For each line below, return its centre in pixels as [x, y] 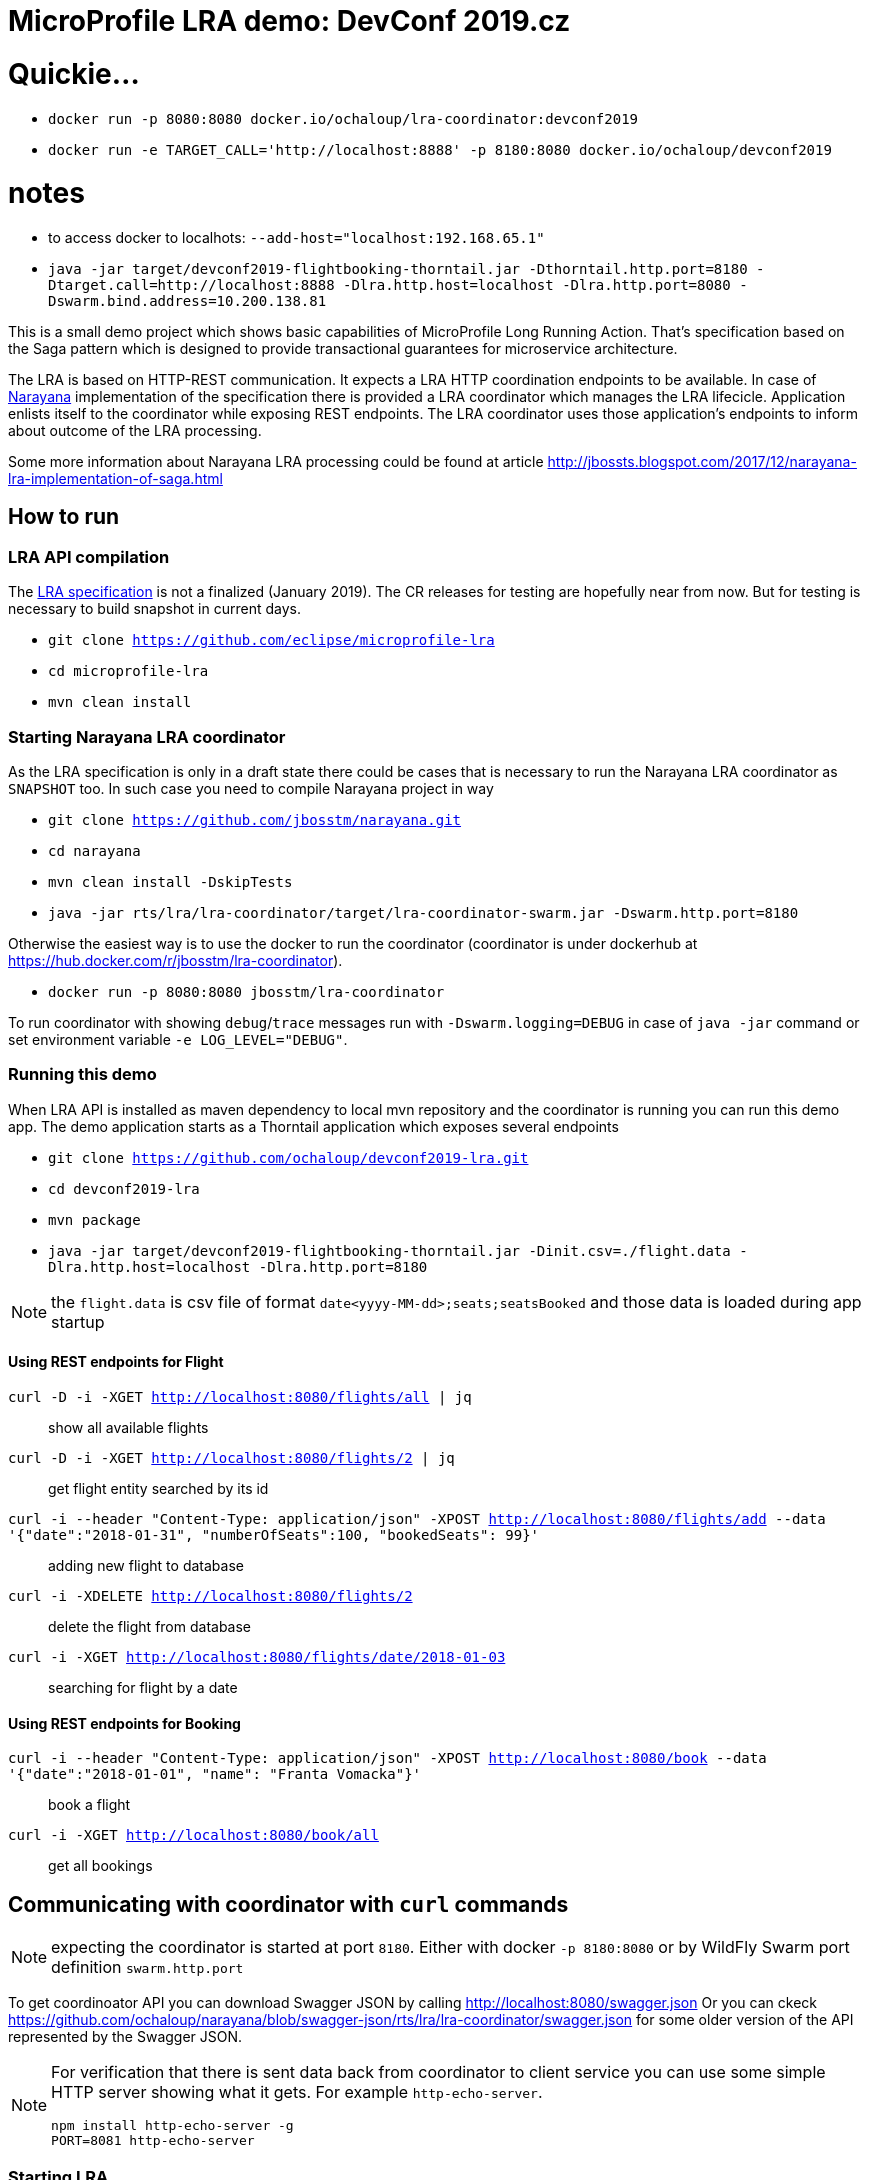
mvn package [94, 1219]
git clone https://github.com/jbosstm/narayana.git [255, 819]
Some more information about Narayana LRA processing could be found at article [276, 461]
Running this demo [82, 1074]
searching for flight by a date [143, 1687]
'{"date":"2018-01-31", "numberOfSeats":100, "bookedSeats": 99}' [274, 1534]
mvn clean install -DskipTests [170, 881]
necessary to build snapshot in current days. [154, 609]
